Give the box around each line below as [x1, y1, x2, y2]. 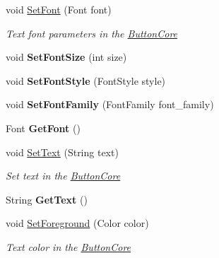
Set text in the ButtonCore [6, 168, 121, 183]
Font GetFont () [6, 120, 81, 135]
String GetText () [6, 192, 88, 206]
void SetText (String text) [6, 144, 119, 159]
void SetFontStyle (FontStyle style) [6, 73, 166, 88]
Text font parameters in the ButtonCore [6, 25, 178, 40]
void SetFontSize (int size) [6, 49, 127, 64]
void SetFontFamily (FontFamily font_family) [6, 97, 214, 112]
